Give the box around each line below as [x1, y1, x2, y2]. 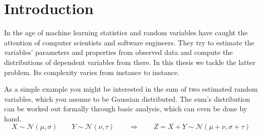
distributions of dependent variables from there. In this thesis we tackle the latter [4, 56, 255, 67]
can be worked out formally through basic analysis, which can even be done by [4, 103, 247, 114]
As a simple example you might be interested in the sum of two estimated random [4, 84, 258, 94]
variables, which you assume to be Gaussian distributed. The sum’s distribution [4, 93, 250, 104]
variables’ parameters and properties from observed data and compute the [4, 47, 233, 57]
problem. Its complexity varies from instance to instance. [4, 66, 180, 77]
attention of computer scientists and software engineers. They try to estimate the [4, 37, 254, 47]
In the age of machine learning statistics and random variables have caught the [4, 27, 248, 38]
